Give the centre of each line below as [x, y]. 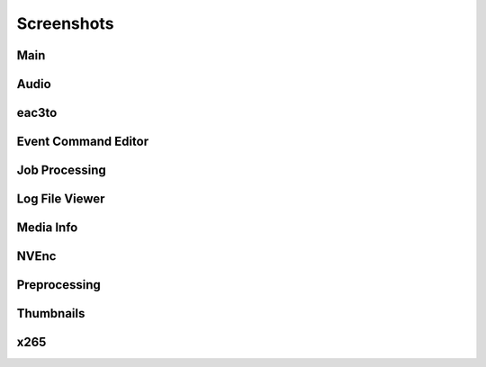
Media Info [47, 228]
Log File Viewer [61, 199]
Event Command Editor [83, 142]
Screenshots [65, 23]
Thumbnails [51, 313]
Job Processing [62, 170]
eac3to [37, 113]
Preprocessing [58, 285]
